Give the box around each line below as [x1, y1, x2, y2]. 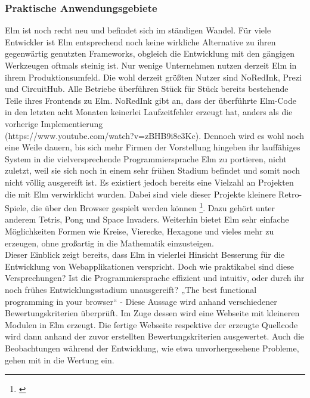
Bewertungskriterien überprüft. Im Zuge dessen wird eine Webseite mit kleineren [5, 307, 300, 319]
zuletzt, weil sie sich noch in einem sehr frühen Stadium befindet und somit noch [5, 164, 300, 177]
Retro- [278, 187, 302, 200]
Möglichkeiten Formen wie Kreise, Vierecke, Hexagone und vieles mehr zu [5, 224, 274, 237]
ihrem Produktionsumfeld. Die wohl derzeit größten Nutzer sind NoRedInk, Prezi [5, 70, 302, 83]
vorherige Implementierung [5, 117, 103, 129]
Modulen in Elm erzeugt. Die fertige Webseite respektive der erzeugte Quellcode [5, 318, 298, 331]
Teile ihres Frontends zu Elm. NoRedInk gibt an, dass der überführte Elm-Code [5, 94, 296, 106]
